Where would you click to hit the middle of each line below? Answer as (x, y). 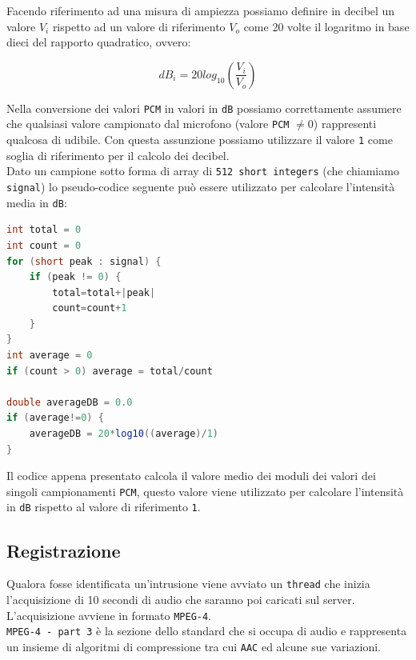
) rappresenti (345, 124)
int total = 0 (44, 230)
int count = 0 (44, 245)
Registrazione (64, 550)
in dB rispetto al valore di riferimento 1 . (104, 507)
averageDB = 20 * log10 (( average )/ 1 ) (124, 434)
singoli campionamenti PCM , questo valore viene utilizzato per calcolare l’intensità (205, 491)
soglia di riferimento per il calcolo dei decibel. (118, 155)
